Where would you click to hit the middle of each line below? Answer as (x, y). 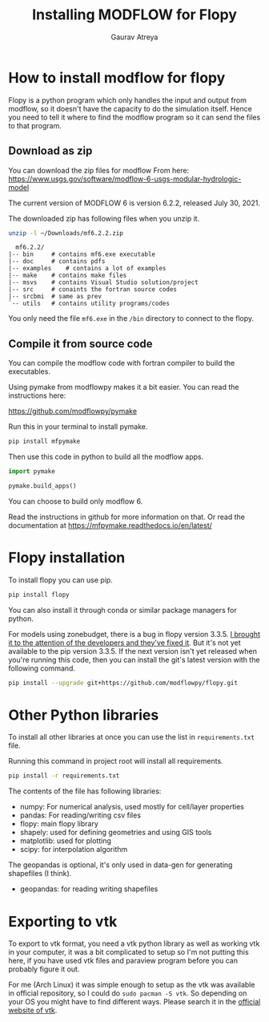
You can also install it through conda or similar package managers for (123, 610)
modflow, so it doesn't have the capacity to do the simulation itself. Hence (130, 108)
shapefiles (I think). (40, 874)
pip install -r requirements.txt (64, 776)
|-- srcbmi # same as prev (55, 297)
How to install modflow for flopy (117, 77)
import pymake (32, 472)
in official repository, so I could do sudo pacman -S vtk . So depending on (128, 993)
